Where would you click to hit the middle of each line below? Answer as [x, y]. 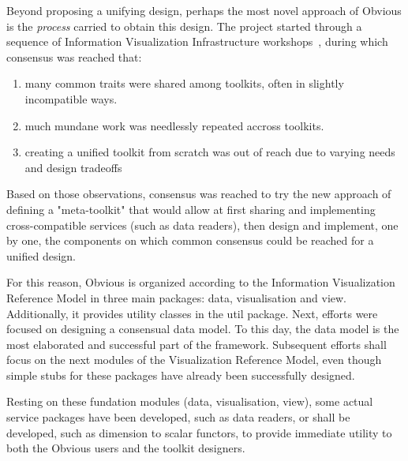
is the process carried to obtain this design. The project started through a [184, 26]
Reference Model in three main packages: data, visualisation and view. [177, 297]
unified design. [41, 255]
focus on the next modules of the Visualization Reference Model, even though [194, 360]
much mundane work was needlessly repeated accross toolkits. [174, 125]
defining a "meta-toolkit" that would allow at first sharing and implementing [191, 209]
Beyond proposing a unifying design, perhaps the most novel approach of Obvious [204, 10]
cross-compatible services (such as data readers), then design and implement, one [202, 225]
